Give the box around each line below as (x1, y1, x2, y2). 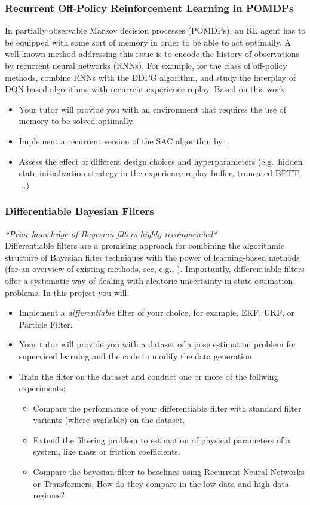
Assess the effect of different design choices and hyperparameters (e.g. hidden (19, 155, 303, 167)
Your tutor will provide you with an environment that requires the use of (19, 102, 287, 115)
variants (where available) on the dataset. (33, 413, 185, 426)
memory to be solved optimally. (19, 114, 134, 127)
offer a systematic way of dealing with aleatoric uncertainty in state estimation (5, 274, 293, 286)
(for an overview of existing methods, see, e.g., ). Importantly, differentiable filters (5, 262, 305, 275)
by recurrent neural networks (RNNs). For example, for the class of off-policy (5, 59, 287, 71)
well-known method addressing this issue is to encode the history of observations (5, 47, 300, 60)
